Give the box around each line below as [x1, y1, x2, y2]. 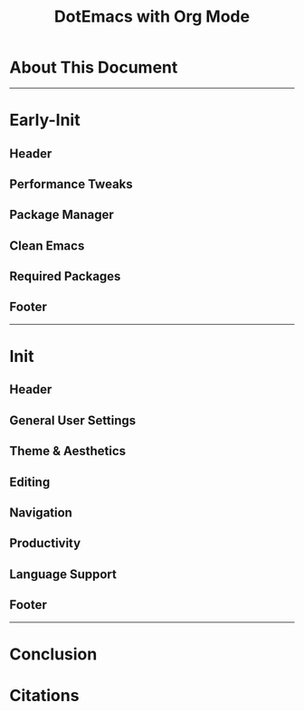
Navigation [9, 505, 72, 521]
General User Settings [9, 412, 137, 428]
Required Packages [9, 269, 121, 284]
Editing [9, 474, 51, 489]
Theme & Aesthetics [9, 443, 127, 459]
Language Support [9, 566, 118, 582]
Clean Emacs [9, 238, 85, 253]
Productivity [9, 536, 81, 551]
